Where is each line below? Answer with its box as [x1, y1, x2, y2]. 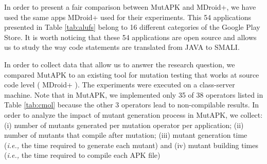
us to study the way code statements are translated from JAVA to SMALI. [4, 42, 240, 52]
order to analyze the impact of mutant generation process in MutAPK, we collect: [4, 109, 263, 120]
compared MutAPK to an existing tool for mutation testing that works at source [4, 69, 259, 80]
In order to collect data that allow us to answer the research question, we [4, 59, 235, 69]
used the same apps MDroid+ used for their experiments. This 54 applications [4, 11, 252, 22]
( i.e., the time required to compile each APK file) [4, 150, 161, 160]
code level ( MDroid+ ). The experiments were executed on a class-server [4, 79, 235, 90]
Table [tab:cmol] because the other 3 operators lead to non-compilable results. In [4, 99, 259, 110]
